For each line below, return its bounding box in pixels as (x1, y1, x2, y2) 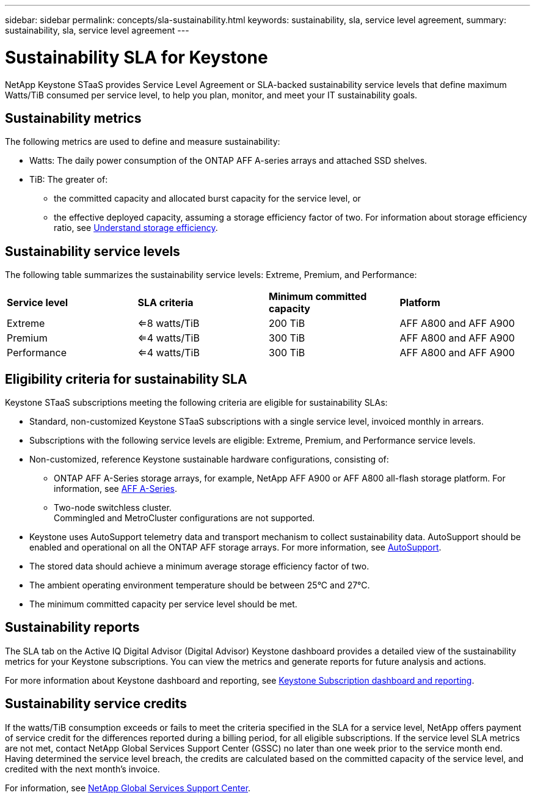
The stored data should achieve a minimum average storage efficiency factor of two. (29, 561, 369, 572)
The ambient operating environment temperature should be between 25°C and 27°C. (29, 580, 370, 591)
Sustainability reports (5, 620, 140, 635)
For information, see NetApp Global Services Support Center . (5, 782, 251, 793)
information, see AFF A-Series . (54, 483, 177, 494)
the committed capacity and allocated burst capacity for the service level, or (54, 193, 361, 204)
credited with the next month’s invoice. (5, 763, 160, 774)
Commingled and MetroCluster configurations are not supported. (54, 513, 315, 524)
